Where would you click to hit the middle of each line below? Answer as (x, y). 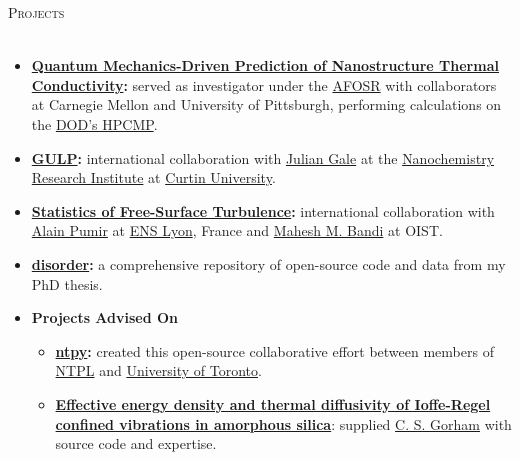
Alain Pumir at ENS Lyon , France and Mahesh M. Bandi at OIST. (237, 230)
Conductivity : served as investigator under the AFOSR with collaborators (264, 84)
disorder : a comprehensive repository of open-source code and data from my (268, 263)
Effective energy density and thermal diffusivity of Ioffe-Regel (273, 403)
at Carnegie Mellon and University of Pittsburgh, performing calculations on (266, 104)
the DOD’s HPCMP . (94, 123)
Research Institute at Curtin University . (153, 177)
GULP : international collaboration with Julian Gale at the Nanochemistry (263, 157)
